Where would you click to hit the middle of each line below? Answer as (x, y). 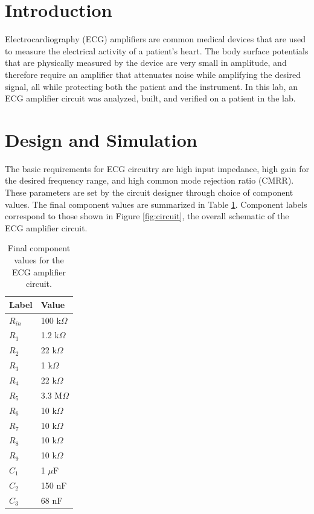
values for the (39, 259)
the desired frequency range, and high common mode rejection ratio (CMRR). (149, 180)
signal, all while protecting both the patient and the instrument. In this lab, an (151, 86)
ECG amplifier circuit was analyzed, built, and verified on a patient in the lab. (150, 98)
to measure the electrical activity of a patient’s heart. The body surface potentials (157, 50)
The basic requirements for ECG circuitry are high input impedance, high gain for (157, 168)
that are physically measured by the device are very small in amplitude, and (146, 63)
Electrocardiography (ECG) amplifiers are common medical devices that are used (155, 39)
